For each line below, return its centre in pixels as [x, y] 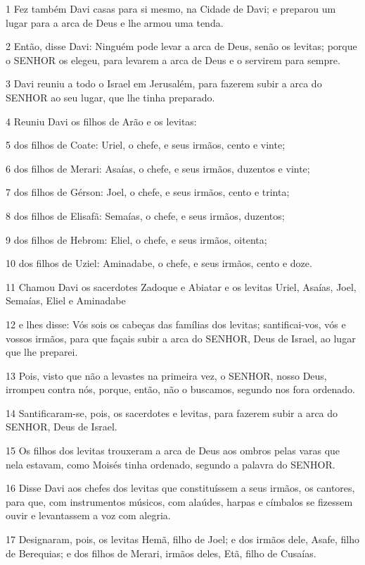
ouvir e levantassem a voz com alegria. [88, 515]
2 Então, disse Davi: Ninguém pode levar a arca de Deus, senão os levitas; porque [181, 46]
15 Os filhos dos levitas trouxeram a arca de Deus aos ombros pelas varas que [173, 451]
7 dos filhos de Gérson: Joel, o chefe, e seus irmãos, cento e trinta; [148, 192]
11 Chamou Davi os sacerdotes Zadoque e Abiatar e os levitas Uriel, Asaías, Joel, [181, 286]
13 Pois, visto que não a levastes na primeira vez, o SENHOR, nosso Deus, [166, 375]
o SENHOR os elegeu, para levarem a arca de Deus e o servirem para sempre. [173, 60]
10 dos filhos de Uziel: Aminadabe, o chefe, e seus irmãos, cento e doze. [159, 263]
